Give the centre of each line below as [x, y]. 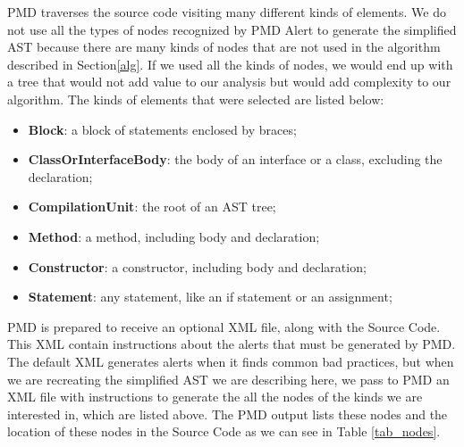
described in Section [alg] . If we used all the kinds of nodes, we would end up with [230, 64]
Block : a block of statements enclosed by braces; [162, 129]
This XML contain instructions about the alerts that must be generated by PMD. [232, 344]
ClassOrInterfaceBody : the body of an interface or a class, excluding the [235, 159]
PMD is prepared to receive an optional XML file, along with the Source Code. [224, 326]
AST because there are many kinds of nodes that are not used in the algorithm [224, 47]
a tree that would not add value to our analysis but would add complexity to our [229, 82]
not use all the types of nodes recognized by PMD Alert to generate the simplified [232, 29]
